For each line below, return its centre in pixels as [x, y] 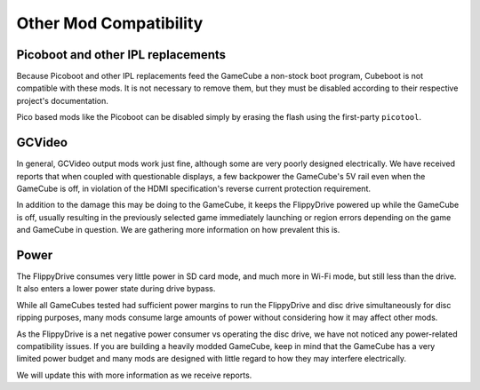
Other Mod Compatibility [110, 23]
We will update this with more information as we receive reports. [134, 375]
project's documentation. [62, 100]
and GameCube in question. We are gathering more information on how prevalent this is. [178, 230]
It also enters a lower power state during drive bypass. [116, 289]
